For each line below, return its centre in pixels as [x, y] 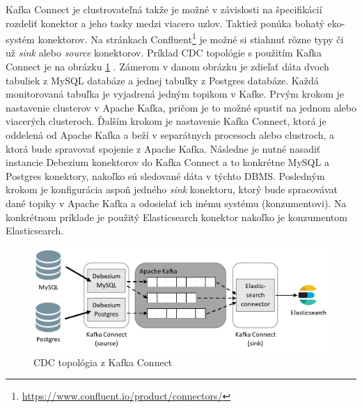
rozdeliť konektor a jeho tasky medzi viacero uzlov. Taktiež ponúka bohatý [165, 23]
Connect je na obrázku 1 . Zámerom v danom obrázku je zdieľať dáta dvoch [167, 67]
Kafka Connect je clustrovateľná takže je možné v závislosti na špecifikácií [164, 9]
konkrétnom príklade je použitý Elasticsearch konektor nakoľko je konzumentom [176, 217]
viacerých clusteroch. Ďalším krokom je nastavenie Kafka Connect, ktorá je [166, 121]
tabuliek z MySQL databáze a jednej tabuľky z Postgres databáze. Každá [162, 80]
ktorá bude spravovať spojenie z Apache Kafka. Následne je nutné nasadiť [163, 148]
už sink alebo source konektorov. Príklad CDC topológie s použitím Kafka [164, 53]
